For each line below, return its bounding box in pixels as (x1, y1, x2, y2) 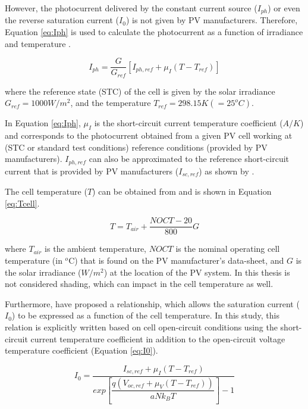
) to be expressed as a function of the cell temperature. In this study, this (11, 309, 279, 321)
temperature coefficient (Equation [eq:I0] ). (5, 344, 158, 357)
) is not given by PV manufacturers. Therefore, (125, 14, 298, 26)
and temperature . (5, 37, 71, 49)
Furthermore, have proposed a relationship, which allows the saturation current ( (5, 297, 300, 310)
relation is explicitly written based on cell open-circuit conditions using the (5, 321, 278, 333)
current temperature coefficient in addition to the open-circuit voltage (30, 332, 285, 345)
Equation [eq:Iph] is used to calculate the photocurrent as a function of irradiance (5, 26, 303, 38)
